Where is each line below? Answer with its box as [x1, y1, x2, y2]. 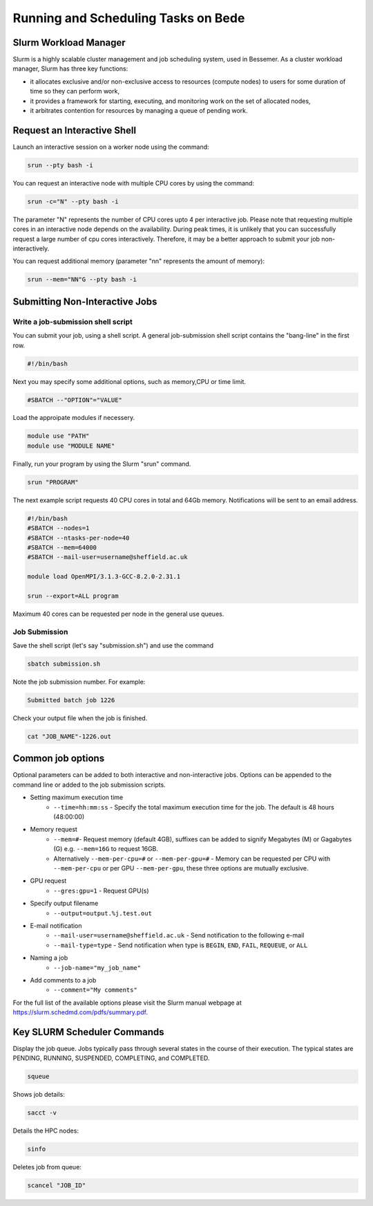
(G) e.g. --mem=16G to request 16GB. [53, 845, 159, 853]
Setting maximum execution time [30, 793, 124, 802]
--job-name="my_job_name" [53, 964, 142, 971]
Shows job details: [12, 1090, 65, 1099]
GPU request [30, 877, 67, 885]
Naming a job [30, 953, 68, 962]
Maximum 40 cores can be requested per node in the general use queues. [12, 610, 224, 618]
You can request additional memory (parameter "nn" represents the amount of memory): [12, 257, 265, 266]
